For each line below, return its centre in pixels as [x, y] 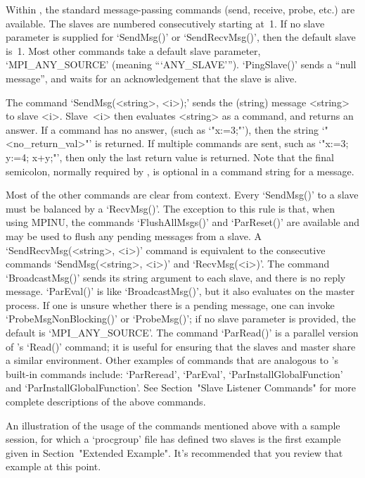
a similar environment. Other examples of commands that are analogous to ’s [172, 360]
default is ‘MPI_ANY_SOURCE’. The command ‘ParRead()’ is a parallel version [182, 333]
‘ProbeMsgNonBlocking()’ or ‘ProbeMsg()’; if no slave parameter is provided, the [181, 319]
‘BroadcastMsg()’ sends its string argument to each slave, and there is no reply [176, 277]
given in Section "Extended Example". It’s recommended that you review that [174, 452]
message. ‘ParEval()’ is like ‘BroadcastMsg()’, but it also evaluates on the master [180, 291]
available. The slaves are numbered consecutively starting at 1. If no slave [165, 23]
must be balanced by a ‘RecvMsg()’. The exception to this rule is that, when [170, 208]
